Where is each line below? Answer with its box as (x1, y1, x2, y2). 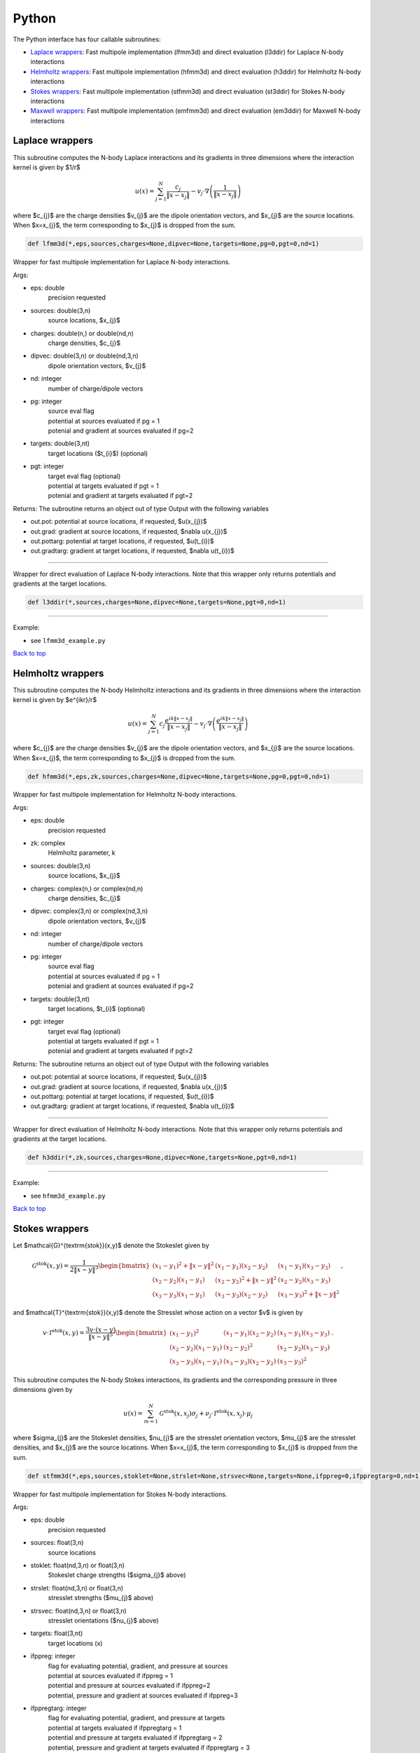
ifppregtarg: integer (30, 1704, 87, 1712)
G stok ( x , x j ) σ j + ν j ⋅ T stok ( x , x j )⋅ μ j (159, 1408, 253, 1419)
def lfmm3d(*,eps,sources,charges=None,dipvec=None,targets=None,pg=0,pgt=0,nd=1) (27, 240, 320, 248)
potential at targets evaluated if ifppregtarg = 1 (48, 1724, 182, 1732)
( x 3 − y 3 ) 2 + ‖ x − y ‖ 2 (277, 1289, 339, 1300)
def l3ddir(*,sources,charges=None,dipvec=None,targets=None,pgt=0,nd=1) (27, 598, 286, 607)
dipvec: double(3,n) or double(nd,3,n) (30, 351, 139, 360)
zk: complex (30, 839, 66, 848)
